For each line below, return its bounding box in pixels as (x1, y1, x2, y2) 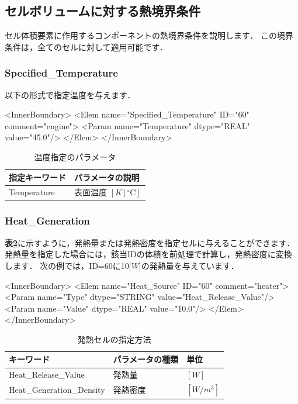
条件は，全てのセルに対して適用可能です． (5, 40, 168, 53)
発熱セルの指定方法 (77, 333, 151, 345)
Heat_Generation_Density (9, 384, 105, 396)
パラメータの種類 (113, 353, 179, 365)
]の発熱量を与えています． (138, 259, 239, 271)
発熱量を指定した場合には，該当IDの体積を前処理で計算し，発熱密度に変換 (5, 248, 292, 260)
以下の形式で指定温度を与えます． (5, 88, 136, 101)
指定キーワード (9, 171, 66, 183)
